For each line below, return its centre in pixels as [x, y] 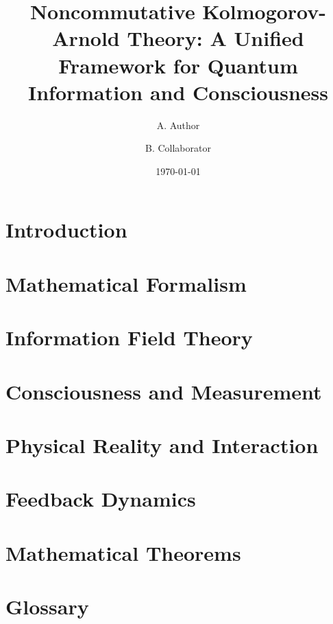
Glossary [47, 606]
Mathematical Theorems [123, 552]
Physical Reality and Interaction [162, 444]
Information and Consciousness [178, 92]
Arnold [86, 38]
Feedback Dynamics [101, 499]
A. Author [178, 125]
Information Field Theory [129, 337]
